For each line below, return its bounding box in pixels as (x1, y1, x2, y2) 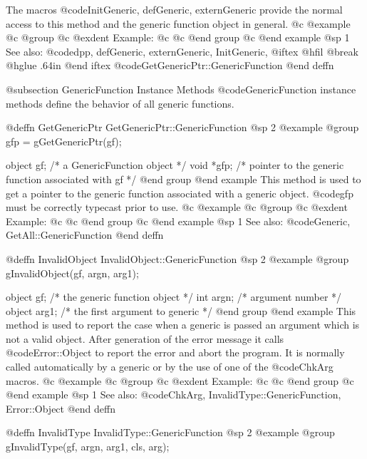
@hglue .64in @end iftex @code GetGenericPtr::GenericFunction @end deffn (6, 58, 334, 73)
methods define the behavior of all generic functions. (6, 96, 234, 110)
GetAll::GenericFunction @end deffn (6, 227, 164, 242)
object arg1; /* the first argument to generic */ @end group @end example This (6, 303, 356, 318)
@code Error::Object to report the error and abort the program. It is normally (6, 345, 345, 360)
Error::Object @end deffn (6, 401, 115, 416)
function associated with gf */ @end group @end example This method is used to (6, 171, 361, 186)
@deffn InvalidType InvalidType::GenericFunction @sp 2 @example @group (6, 425, 335, 440)
